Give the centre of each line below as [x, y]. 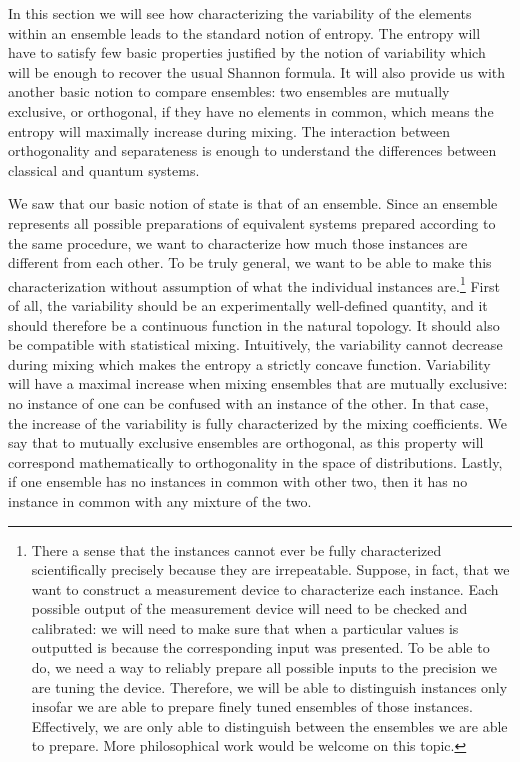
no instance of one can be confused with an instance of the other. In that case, [248, 402]
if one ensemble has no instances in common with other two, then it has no [238, 481]
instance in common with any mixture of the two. [160, 500]
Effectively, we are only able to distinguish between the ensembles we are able [269, 725]
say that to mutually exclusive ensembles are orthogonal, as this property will [246, 442]
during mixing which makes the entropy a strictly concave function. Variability [249, 363]
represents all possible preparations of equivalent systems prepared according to [252, 222]
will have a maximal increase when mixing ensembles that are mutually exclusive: [258, 383]
